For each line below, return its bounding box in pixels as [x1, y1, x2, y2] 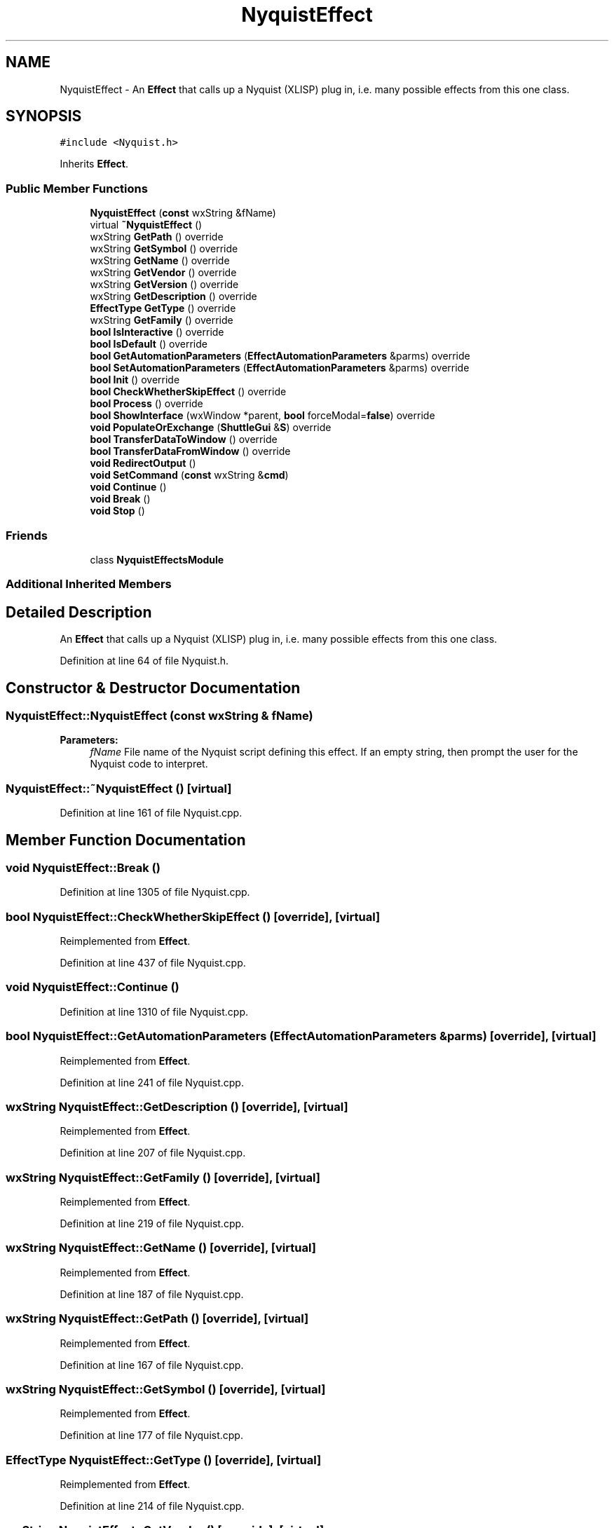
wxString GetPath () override [90, 231, 224, 243]
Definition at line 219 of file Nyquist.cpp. [60, 1217, 245, 1230]
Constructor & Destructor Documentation [6, 678, 301, 697]
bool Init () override [90, 374, 180, 386]
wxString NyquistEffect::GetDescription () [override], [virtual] [6, 1099, 348, 1114]
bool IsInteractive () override [90, 326, 224, 339]
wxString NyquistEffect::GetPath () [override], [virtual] [6, 1311, 309, 1326]
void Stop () [90, 505, 145, 517]
